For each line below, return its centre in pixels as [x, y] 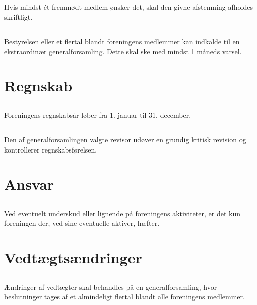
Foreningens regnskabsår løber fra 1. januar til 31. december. [98, 115]
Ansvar [29, 184]
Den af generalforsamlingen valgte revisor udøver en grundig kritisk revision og [125, 139]
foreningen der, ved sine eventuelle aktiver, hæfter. [82, 223]
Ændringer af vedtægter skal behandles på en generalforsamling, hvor [111, 287]
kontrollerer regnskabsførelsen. [51, 149]
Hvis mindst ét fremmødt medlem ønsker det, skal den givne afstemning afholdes [128, 7]
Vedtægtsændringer [73, 258]
